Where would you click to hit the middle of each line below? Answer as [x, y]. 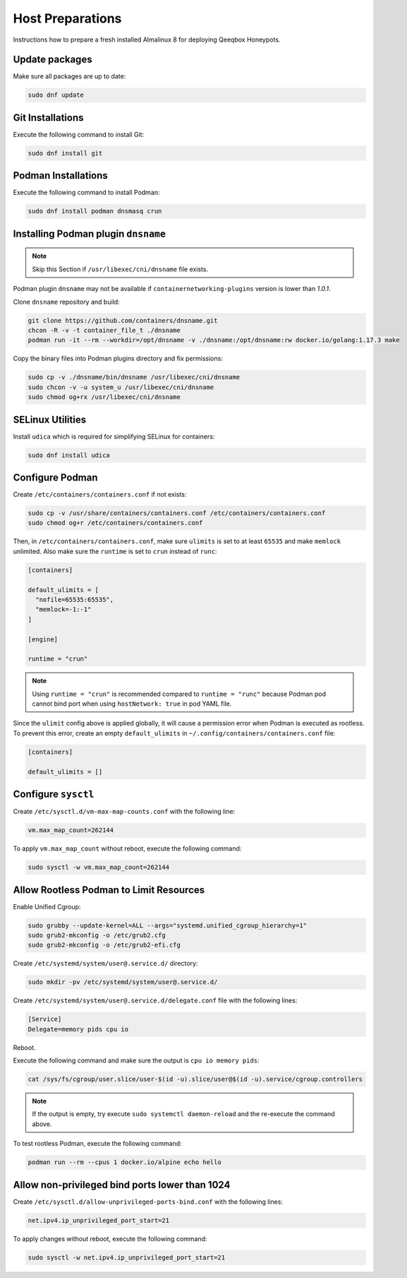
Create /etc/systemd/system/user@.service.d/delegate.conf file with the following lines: [155, 1000]
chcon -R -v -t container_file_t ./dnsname [104, 330]
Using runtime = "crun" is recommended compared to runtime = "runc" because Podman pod [179, 694]
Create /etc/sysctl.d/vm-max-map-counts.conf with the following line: [124, 812]
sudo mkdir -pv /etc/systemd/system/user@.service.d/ [123, 982]
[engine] [43, 639]
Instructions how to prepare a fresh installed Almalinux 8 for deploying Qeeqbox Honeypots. [147, 40]
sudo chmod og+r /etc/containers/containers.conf [115, 523]
